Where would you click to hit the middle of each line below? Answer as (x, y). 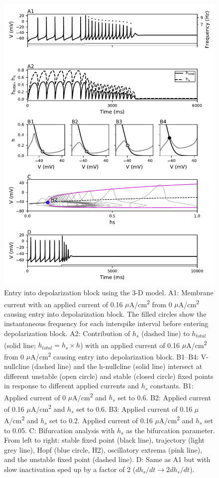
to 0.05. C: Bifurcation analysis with (59, 430)
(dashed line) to (165, 333)
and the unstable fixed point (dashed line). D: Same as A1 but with (107, 459)
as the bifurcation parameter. (170, 430)
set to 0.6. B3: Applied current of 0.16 (134, 409)
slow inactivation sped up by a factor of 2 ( (70, 469)
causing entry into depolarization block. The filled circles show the (105, 313)
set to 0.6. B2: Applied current (164, 397)
